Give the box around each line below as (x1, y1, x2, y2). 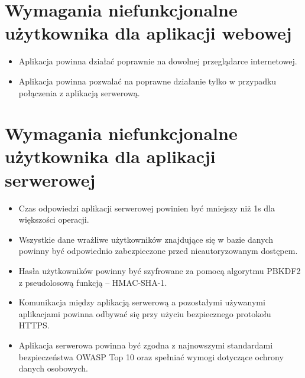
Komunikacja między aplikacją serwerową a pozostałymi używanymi (18, 296, 265, 308)
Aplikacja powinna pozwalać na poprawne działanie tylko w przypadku (18, 74, 277, 87)
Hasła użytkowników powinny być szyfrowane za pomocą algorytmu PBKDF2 (18, 264, 301, 276)
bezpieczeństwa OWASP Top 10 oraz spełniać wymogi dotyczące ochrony (18, 350, 284, 363)
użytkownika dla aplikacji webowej (5, 21, 292, 45)
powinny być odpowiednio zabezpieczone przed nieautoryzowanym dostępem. (18, 245, 298, 257)
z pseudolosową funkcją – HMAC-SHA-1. (18, 276, 167, 288)
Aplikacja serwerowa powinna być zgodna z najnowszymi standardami (18, 338, 273, 351)
